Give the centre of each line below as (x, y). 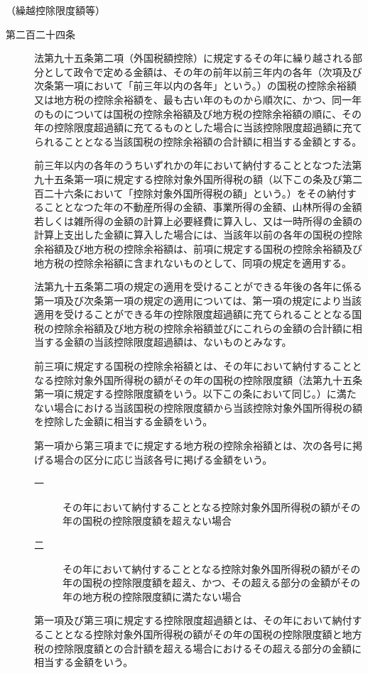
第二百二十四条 (40, 34)
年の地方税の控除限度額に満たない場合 (152, 596)
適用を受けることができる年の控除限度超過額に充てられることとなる (193, 314)
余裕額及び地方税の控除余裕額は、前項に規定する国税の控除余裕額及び (198, 248)
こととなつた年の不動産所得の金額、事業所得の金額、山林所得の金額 (203, 207)
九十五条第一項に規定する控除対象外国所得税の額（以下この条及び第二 (198, 179)
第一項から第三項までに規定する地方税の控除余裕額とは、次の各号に (193, 445)
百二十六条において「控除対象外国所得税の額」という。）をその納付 (190, 193)
